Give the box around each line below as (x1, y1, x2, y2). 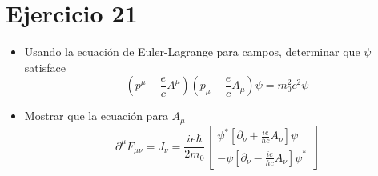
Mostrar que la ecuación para (24, 107, 168, 124)
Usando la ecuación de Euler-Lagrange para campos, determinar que (24, 43, 360, 60)
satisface (24, 58, 66, 75)
